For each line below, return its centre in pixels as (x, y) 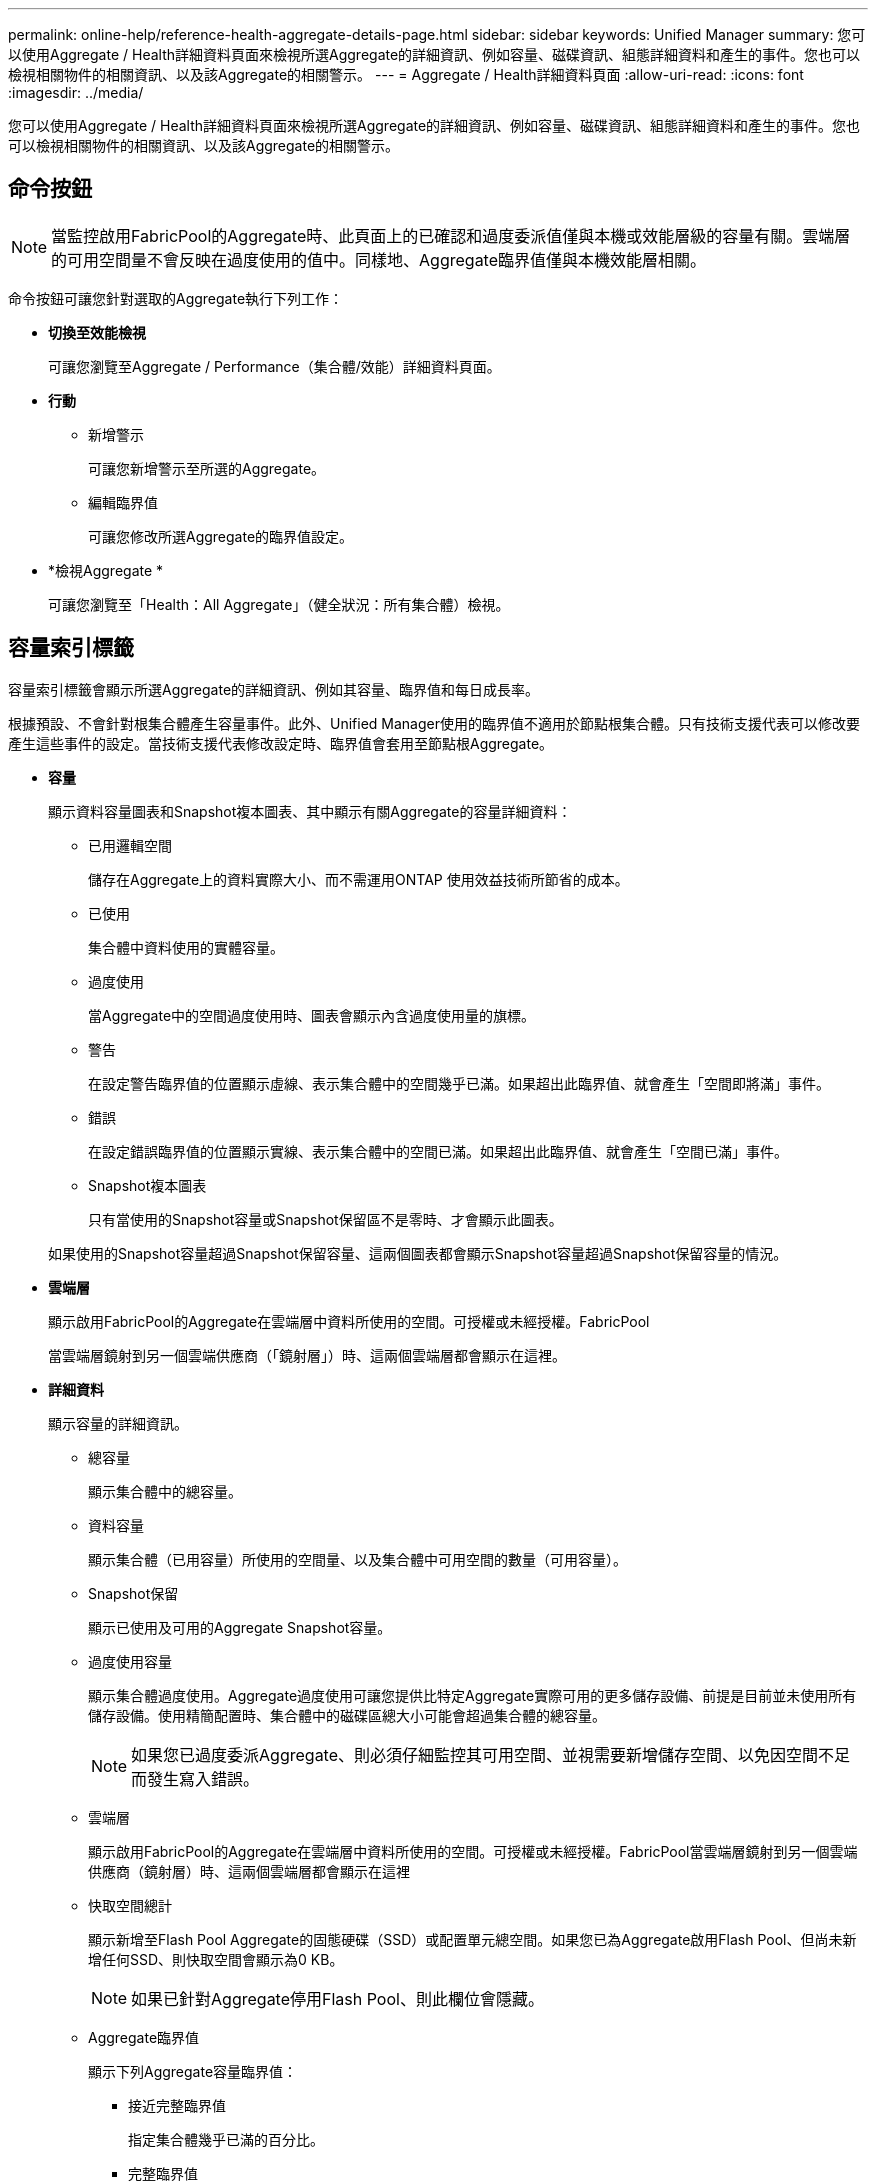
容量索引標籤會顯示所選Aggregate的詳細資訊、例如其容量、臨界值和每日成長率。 (274, 689)
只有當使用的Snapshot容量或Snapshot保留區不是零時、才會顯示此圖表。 (325, 1219)
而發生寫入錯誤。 (195, 1778)
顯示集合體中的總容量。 (165, 1491)
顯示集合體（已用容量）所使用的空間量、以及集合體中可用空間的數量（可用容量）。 (357, 1559)
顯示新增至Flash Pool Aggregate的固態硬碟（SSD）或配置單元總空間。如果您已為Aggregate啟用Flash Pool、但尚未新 (472, 1939)
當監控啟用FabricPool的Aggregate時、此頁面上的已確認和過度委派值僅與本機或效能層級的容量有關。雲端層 (451, 235)
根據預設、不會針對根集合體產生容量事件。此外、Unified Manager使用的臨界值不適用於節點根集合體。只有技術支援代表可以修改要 (434, 723)
